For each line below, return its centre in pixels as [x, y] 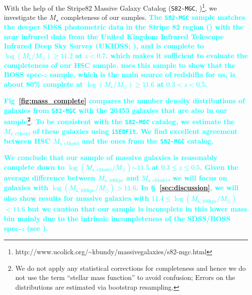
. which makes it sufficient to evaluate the [177, 55]
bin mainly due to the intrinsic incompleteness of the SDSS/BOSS [117, 219]
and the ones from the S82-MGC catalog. [148, 140]
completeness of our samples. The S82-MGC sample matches [153, 17]
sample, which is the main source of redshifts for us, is [142, 74]
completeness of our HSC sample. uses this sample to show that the [120, 65]
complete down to [34, 167]
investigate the [26, 17]
